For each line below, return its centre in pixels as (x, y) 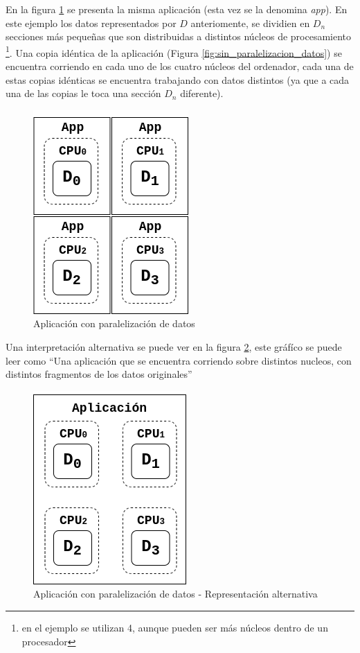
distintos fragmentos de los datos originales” (99, 374)
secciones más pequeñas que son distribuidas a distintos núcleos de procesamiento (179, 36)
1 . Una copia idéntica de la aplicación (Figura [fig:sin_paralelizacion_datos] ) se (174, 51)
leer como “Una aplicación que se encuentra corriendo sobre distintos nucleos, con (179, 360)
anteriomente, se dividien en (250, 23)
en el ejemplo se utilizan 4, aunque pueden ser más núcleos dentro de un (175, 627)
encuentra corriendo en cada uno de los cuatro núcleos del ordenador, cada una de (180, 66)
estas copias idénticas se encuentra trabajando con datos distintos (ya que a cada (178, 79)
